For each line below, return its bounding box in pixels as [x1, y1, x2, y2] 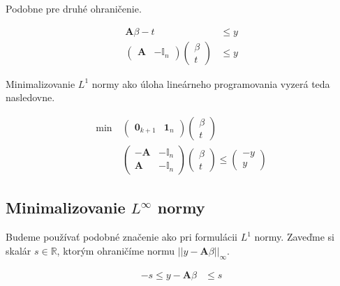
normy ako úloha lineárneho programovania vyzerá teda [91, 76, 330, 91]
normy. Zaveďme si [254, 229, 335, 244]
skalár [6, 243, 31, 257]
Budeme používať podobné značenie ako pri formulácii [6, 229, 238, 244]
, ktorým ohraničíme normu [57, 243, 175, 257]
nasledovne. [6, 90, 55, 105]
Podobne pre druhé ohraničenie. [6, 1, 142, 15]
